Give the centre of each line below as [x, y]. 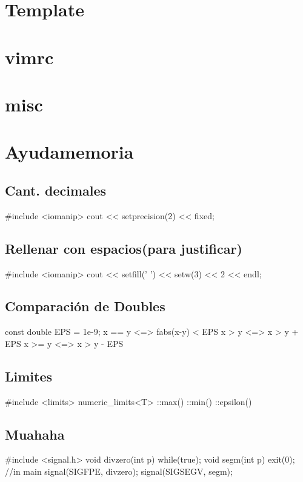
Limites [29, 376]
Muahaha [35, 434]
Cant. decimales [56, 190]
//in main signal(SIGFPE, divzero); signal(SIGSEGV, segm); [119, 471]
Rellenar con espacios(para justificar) [124, 248]
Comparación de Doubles [85, 306]
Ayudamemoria [69, 152]
